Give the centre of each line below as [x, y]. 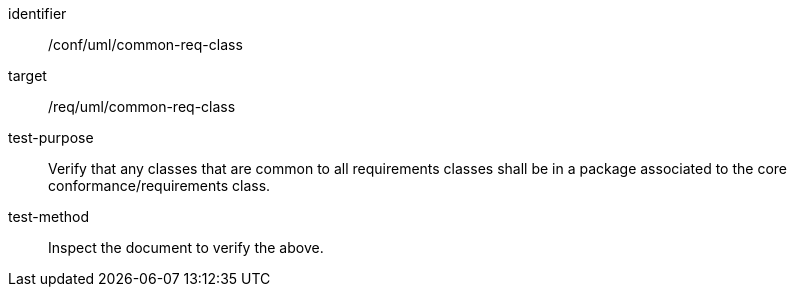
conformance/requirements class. [159, 185]
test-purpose [51, 137]
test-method [48, 216]
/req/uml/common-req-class [142, 106]
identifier [37, 13]
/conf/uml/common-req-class [145, 44]
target [27, 75]
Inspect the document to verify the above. [186, 247]
